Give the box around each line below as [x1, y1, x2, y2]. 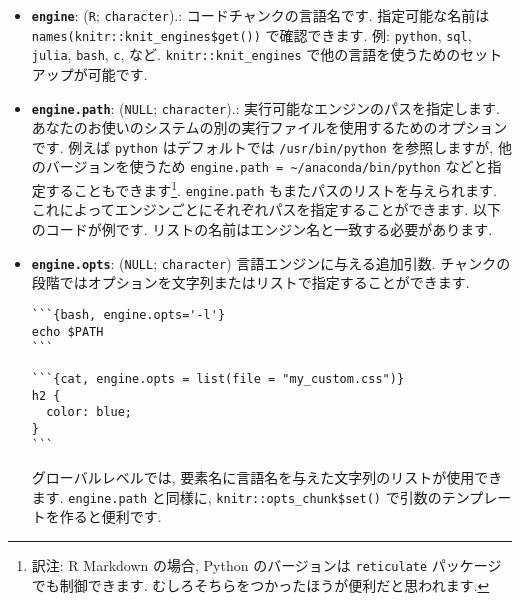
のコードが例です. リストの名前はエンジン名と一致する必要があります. [31, 219, 493, 240]
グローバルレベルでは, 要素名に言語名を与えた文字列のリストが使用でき [31, 467, 503, 488]
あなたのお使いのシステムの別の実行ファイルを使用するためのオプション [31, 117, 508, 138]
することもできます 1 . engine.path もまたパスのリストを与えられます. [45, 177, 497, 200]
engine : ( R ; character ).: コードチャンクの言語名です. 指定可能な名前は [31, 5, 490, 25]
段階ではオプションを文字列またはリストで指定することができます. [31, 272, 470, 293]
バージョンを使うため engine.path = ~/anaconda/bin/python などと [45, 156, 488, 177]
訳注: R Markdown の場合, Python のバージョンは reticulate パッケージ [31, 554, 502, 575]
